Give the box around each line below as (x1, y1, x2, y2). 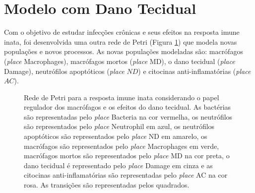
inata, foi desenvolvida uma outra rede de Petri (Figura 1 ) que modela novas (4, 36, 237, 47)
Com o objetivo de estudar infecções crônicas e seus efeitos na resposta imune (4, 27, 240, 37)
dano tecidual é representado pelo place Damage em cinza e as (24, 160, 213, 170)
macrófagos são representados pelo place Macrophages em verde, (24, 140, 219, 151)
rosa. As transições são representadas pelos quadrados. (24, 180, 190, 190)
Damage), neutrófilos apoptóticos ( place (4, 65, 125, 76)
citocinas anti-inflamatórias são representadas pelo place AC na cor (24, 170, 228, 180)
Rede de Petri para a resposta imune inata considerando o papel (24, 92, 219, 102)
